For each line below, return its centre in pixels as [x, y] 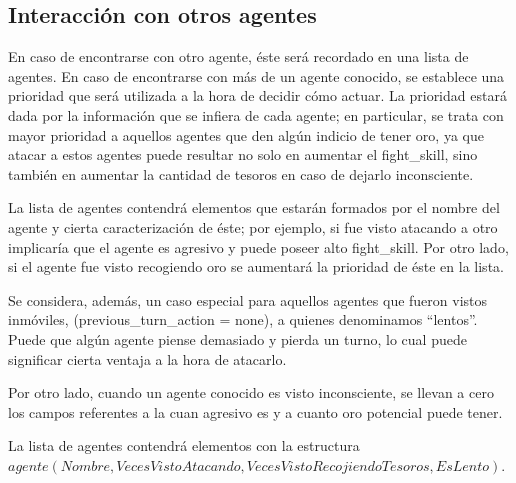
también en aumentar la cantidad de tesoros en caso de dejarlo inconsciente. [241, 173]
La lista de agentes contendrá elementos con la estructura [184, 445]
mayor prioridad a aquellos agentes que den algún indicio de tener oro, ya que [246, 134]
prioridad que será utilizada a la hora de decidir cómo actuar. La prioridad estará [257, 95]
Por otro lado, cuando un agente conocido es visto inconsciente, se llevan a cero [251, 392]
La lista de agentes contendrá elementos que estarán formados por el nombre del [254, 207]
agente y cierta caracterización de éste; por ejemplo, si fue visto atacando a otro [253, 226]
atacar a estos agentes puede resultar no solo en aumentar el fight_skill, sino [243, 154]
